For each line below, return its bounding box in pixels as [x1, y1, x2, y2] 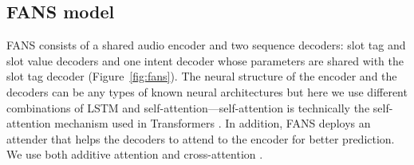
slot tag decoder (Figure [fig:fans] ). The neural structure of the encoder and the [6, 68, 397, 84]
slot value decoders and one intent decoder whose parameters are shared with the [6, 52, 404, 69]
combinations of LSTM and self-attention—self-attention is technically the [6, 99, 370, 116]
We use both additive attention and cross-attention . [6, 146, 263, 163]
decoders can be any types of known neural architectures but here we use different [6, 83, 408, 100]
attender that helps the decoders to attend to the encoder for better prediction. [6, 130, 395, 147]
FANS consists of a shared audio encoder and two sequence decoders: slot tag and [6, 37, 406, 53]
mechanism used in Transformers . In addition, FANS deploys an [54, 115, 371, 132]
